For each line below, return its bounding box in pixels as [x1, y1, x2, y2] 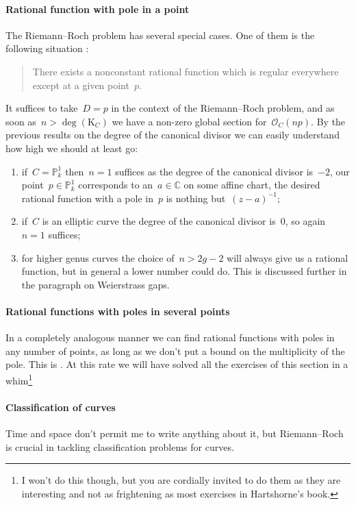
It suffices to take [5, 101, 78, 115]
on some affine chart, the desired [183, 177, 320, 192]
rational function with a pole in [21, 190, 153, 205]
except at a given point [32, 77, 129, 92]
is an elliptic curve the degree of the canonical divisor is [42, 214, 276, 228]
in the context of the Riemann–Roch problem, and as [111, 101, 335, 115]
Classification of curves [5, 399, 116, 414]
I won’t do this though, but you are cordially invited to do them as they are [21, 473, 341, 487]
